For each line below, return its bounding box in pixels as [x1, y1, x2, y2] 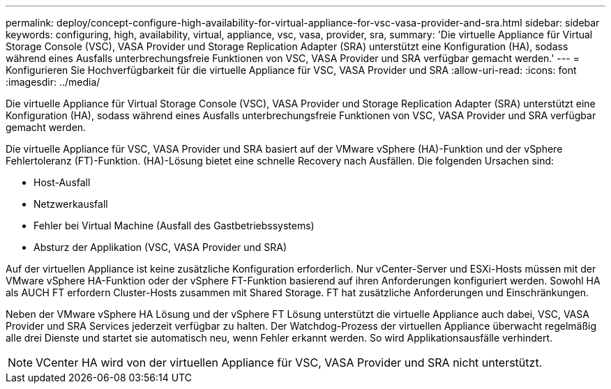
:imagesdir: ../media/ [6, 76, 100, 88]
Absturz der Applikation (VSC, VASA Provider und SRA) [33, 241, 287, 253]
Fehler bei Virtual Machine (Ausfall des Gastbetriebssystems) [33, 220, 315, 231]
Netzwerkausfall [33, 198, 108, 210]
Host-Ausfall [33, 176, 91, 188]
